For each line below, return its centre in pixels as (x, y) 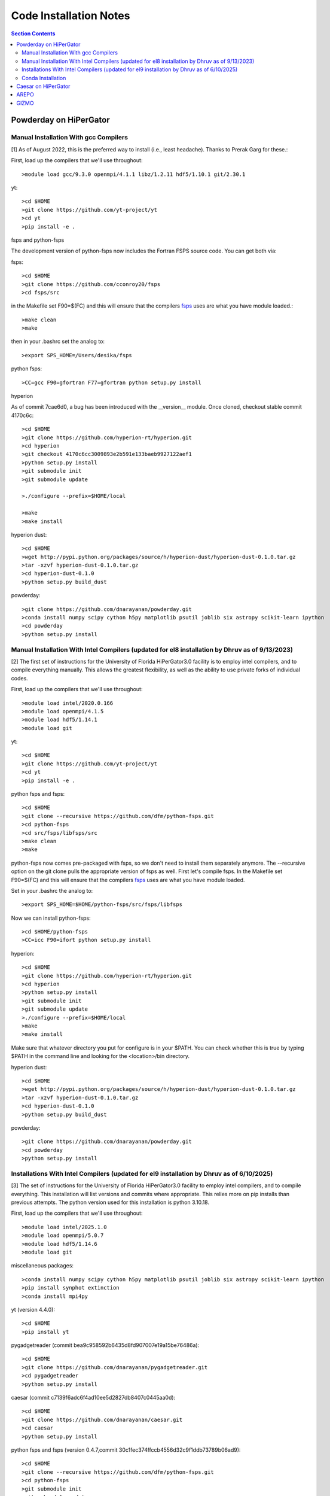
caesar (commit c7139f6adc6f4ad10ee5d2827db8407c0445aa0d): (93, 1398)
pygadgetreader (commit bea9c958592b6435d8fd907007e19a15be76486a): (105, 1345)
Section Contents (33, 34)
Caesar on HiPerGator (43, 86)
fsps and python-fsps (38, 240)
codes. (19, 678)
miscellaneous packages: (42, 1266)
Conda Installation (44, 78)
